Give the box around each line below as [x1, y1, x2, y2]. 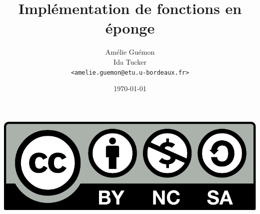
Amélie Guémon [105, 47, 155, 57]
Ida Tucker [113, 56, 146, 67]
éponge [105, 18, 155, 38]
